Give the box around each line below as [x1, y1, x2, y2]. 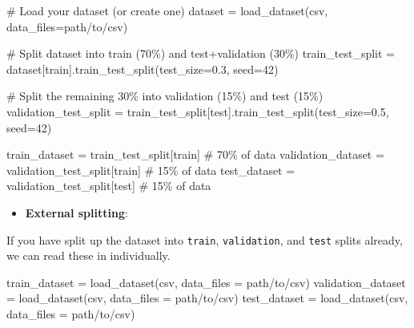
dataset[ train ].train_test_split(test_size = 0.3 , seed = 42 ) [6, 60, 279, 77]
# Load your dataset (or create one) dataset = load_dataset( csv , [6, 2, 328, 18]
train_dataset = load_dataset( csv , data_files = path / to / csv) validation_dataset [6, 273, 406, 290]
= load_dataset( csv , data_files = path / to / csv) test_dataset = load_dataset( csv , [6, 290, 408, 306]
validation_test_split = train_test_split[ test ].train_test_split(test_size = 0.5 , [6, 103, 389, 119]
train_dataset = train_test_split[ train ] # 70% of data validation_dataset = [6, 146, 384, 163]
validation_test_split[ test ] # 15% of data [6, 177, 211, 194]
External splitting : [25, 204, 128, 221]
